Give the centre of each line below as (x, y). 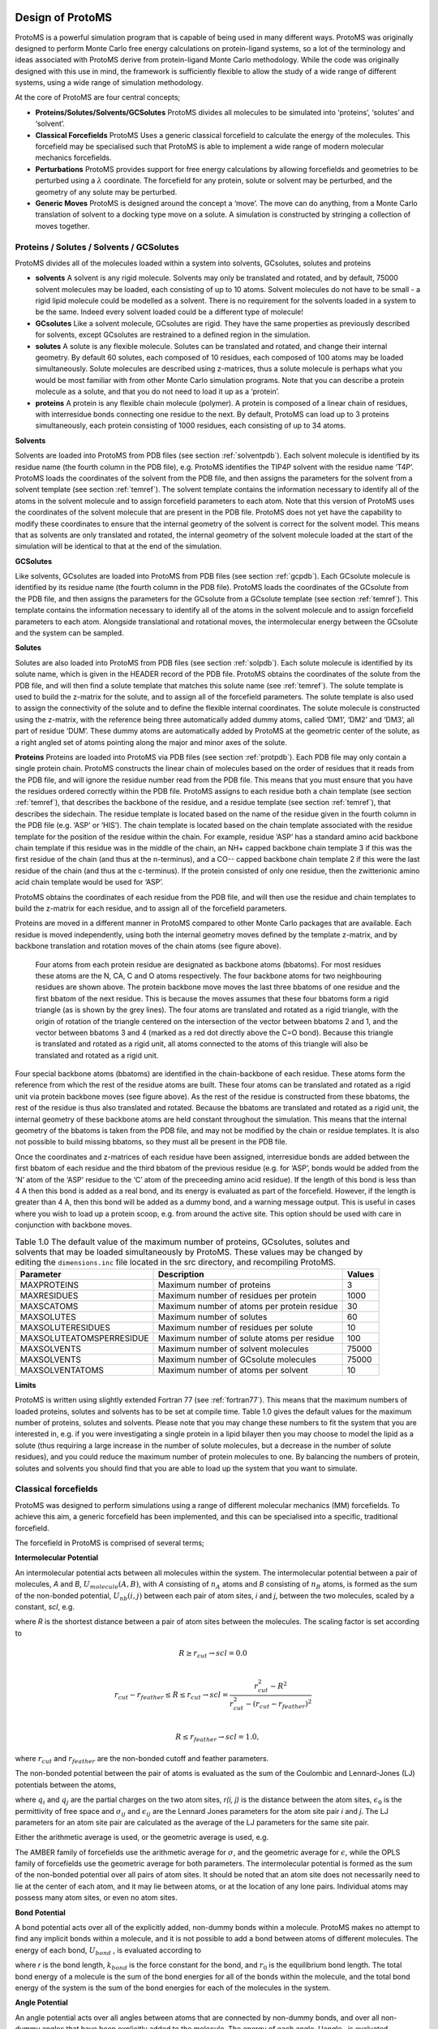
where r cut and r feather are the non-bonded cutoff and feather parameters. (142, 1759)
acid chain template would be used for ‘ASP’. (89, 882)
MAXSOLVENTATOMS (62, 1370)
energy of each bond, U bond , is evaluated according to (108, 1951)
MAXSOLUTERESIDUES (65, 1327)
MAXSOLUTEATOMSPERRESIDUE (84, 1338)
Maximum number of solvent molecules (234, 1349)
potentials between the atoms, (66, 1785)
